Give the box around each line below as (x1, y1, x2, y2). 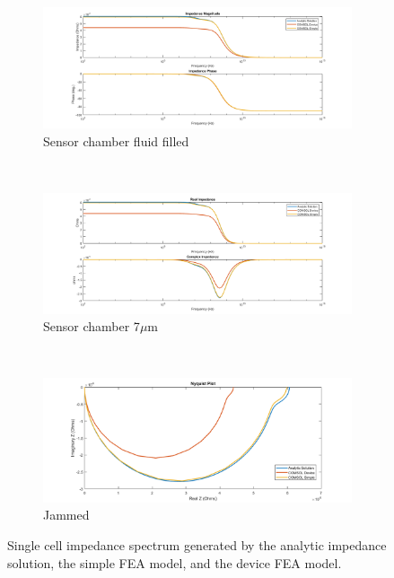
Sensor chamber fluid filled (43, 131, 189, 150)
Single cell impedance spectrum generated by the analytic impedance (7, 535, 387, 554)
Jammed (43, 505, 90, 524)
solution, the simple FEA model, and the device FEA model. (7, 553, 342, 572)
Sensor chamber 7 (43, 317, 140, 336)
